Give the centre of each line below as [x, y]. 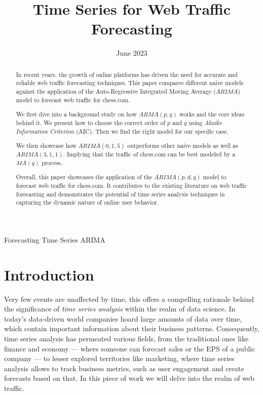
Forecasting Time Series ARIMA [55, 239]
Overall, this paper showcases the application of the [84, 177]
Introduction [49, 274]
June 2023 [132, 53]
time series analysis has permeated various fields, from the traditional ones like [126, 339]
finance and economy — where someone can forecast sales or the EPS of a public [130, 348]
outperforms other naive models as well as [183, 146]
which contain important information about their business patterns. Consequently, [132, 328]
